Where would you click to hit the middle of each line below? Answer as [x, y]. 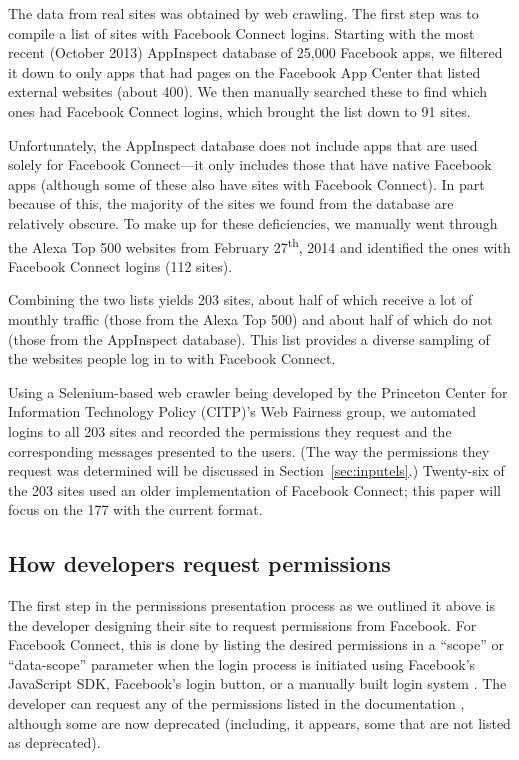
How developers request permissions [199, 563]
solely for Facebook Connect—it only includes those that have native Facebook [250, 164]
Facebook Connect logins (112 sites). [120, 265]
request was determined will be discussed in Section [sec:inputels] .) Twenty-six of [256, 470]
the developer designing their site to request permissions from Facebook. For [242, 624]
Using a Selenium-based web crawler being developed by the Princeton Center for [258, 391]
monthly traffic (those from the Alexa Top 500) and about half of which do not [250, 318]
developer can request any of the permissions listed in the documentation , [236, 703]
